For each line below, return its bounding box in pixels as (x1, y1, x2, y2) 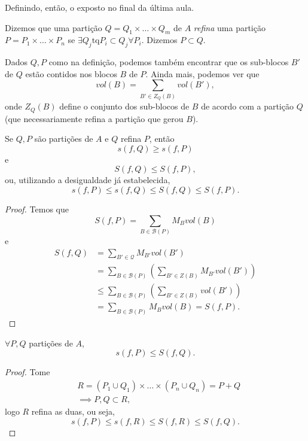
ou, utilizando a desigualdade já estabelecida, (5, 174, 170, 186)
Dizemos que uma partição (5, 21, 102, 34)
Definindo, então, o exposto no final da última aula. (5, 1, 194, 13)
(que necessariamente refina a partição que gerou (5, 112, 184, 124)
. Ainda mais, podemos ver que (145, 67, 260, 80)
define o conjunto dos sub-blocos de (59, 100, 190, 112)
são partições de (34, 132, 93, 145)
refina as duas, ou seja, (31, 405, 115, 418)
